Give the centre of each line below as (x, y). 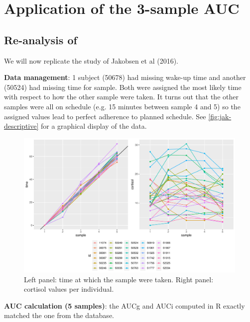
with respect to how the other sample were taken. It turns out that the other (121, 97)
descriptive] (21, 126)
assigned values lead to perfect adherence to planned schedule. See (105, 116)
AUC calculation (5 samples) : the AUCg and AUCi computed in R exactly (125, 305)
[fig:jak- (220, 116)
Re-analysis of (41, 40)
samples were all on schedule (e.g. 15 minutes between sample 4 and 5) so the (122, 106)
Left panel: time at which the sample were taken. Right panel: (119, 279)
